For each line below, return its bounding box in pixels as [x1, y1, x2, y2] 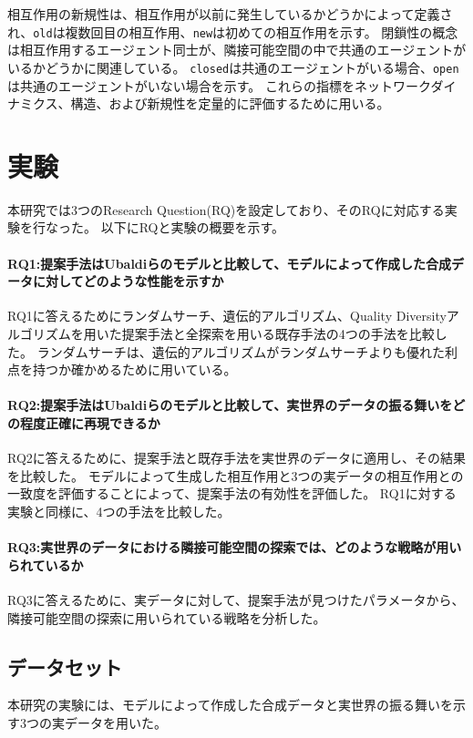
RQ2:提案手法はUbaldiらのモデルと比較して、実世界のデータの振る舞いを [7, 395, 453, 415]
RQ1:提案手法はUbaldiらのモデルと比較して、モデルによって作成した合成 [7, 253, 452, 272]
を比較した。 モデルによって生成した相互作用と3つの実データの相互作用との [7, 466, 464, 485]
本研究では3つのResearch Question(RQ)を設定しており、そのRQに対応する [7, 200, 445, 219]
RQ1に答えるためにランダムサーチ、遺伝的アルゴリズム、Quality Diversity [7, 306, 447, 325]
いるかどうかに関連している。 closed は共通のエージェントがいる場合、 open [7, 57, 459, 77]
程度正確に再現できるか [19, 413, 160, 432]
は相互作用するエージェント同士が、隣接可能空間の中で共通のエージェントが [7, 40, 467, 59]
